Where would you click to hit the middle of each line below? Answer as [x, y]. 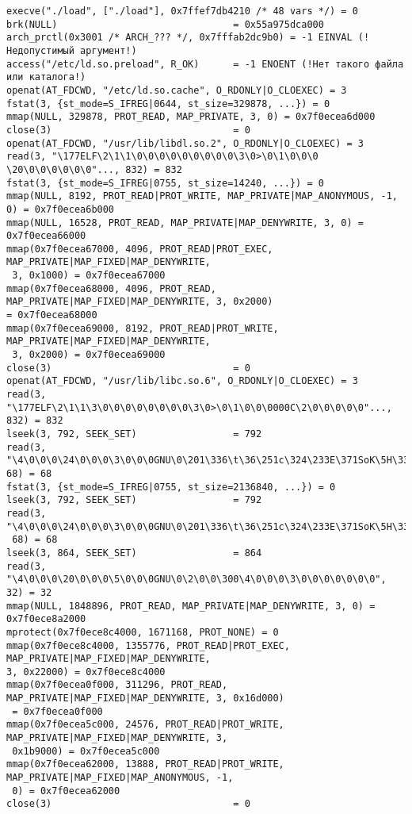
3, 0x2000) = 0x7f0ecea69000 [89, 355]
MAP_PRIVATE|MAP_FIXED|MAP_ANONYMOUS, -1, [120, 778]
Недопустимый [40, 50]
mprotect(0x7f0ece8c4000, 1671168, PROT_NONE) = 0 [143, 632]
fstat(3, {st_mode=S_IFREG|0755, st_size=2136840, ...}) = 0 [171, 487]
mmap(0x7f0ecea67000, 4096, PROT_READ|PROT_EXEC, [140, 249]
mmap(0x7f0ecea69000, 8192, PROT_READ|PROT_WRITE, [143, 328]
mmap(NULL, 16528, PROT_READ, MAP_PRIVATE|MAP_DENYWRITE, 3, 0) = [185, 223]
